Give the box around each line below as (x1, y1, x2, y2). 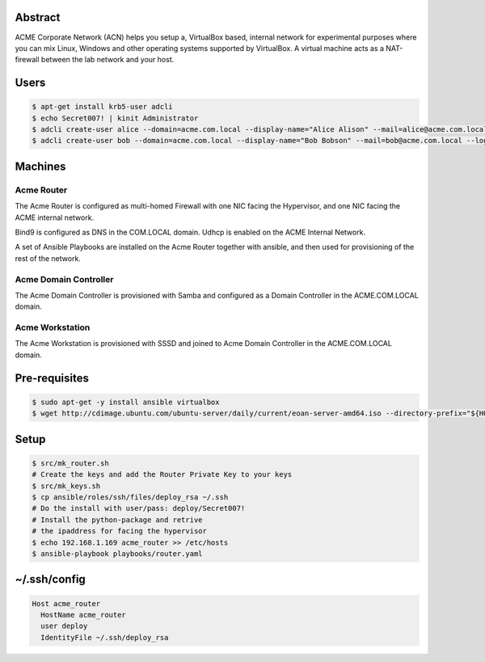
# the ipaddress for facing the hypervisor (32, 526, 208, 536)
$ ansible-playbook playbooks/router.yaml (32, 549, 203, 558)
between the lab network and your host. (40, 55, 175, 65)
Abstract (15, 11, 61, 24)
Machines (15, 159, 66, 173)
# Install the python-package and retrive (32, 515, 203, 525)
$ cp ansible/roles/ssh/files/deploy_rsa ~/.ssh (32, 493, 229, 501)
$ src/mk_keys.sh (32, 481, 101, 491)
